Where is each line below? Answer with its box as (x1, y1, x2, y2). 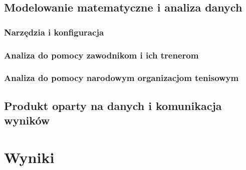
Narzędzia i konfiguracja (4, 25, 104, 38)
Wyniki (4, 146, 55, 167)
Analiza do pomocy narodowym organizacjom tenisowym (4, 71, 239, 84)
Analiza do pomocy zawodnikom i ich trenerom (4, 48, 199, 61)
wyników (4, 112, 50, 128)
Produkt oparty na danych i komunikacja (4, 97, 222, 113)
